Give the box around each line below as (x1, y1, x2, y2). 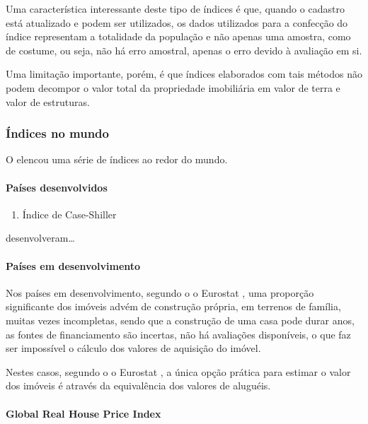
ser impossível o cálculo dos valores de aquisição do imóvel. (6, 341, 261, 355)
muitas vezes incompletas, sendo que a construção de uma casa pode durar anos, (6, 312, 355, 327)
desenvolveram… (6, 230, 75, 245)
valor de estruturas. (6, 94, 90, 109)
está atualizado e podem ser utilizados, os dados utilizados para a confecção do (6, 15, 348, 30)
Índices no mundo (6, 124, 109, 142)
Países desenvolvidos (6, 179, 108, 194)
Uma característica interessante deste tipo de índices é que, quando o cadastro (6, 1, 345, 16)
